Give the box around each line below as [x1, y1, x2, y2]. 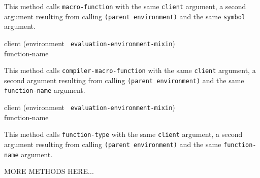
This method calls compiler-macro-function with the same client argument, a [4, 65, 256, 76]
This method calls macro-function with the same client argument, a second [4, 1, 246, 11]
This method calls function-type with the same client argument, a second [4, 129, 243, 139]
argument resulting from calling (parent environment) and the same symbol [4, 11, 245, 21]
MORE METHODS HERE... [4, 166, 94, 176]
